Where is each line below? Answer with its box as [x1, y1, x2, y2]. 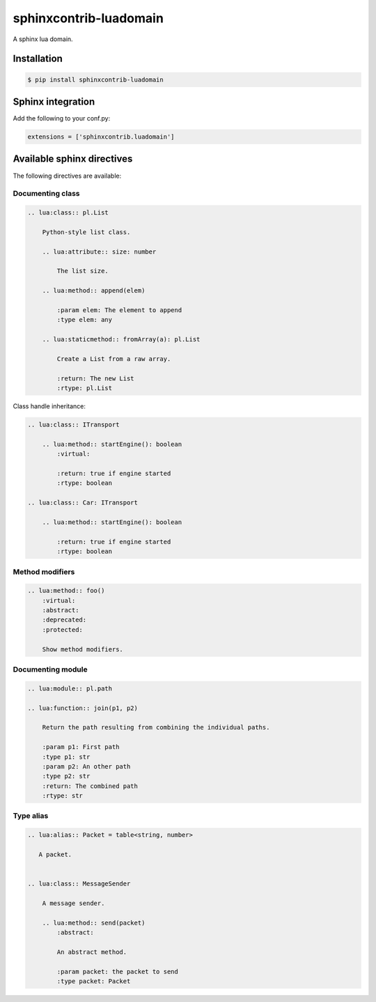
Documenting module [13, 665, 88, 674]
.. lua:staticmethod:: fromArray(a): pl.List [42, 335, 201, 344]
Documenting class [13, 189, 80, 199]
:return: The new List [56, 374, 135, 383]
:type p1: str [42, 753, 91, 761]
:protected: [42, 626, 84, 633]
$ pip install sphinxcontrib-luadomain [27, 75, 164, 84]
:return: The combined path [42, 782, 139, 790]
